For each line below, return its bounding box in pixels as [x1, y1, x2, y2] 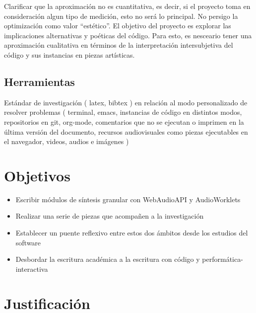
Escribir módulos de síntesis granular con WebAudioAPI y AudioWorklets [15, 194, 241, 204]
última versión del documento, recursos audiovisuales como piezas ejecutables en [4, 126, 248, 137]
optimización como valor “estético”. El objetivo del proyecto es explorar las [4, 20, 231, 31]
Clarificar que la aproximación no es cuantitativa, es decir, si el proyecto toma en [4, 1, 251, 11]
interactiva [15, 263, 48, 274]
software [15, 237, 41, 247]
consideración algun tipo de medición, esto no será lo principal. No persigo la [4, 10, 238, 21]
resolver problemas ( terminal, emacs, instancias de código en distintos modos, [4, 107, 242, 117]
